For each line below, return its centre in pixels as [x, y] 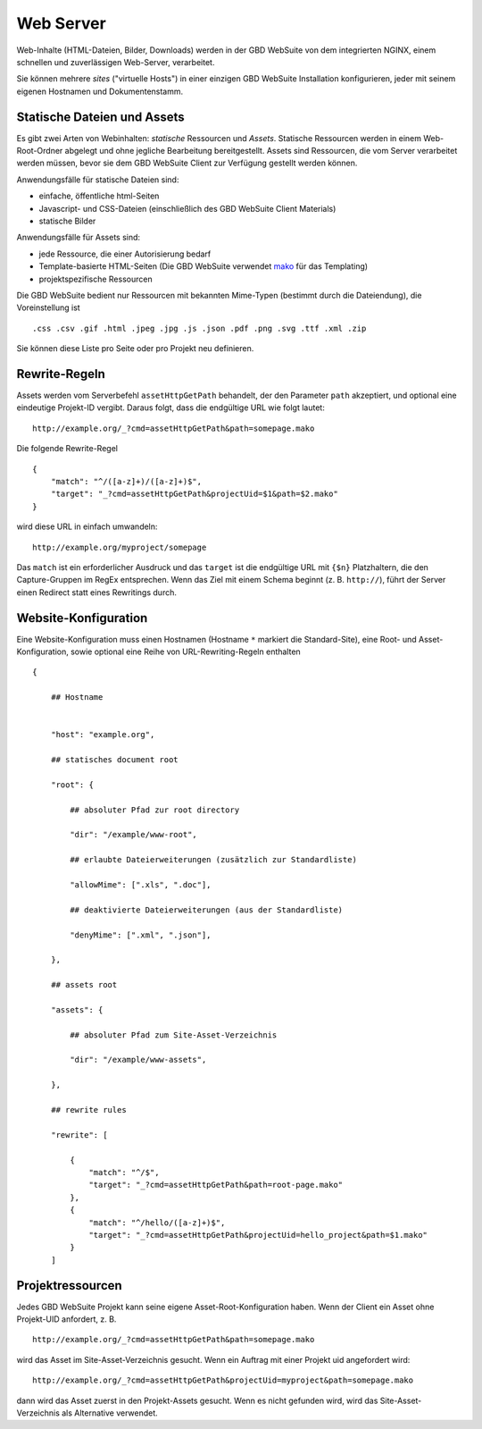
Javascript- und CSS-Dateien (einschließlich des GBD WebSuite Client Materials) [187, 208]
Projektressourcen [69, 1286]
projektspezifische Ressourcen [96, 279]
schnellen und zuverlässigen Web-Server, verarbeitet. [116, 62]
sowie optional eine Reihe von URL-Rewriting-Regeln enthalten [185, 651]
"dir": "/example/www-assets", [138, 1060]
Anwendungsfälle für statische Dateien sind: [98, 180]
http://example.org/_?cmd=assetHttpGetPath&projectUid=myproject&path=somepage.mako [223, 1380]
